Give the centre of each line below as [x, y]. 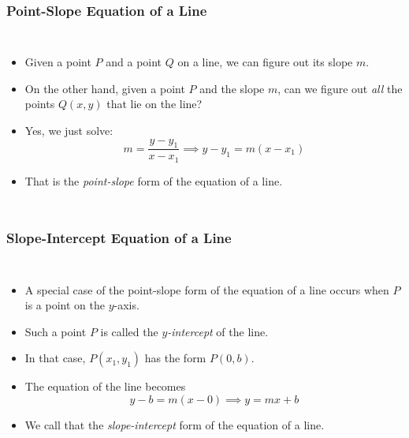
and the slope [232, 88]
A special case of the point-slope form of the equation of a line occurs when [207, 289]
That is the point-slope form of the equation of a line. [154, 180]
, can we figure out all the [340, 88]
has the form [175, 358]
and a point [134, 62]
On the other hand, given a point [105, 88]
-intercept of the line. [218, 331]
